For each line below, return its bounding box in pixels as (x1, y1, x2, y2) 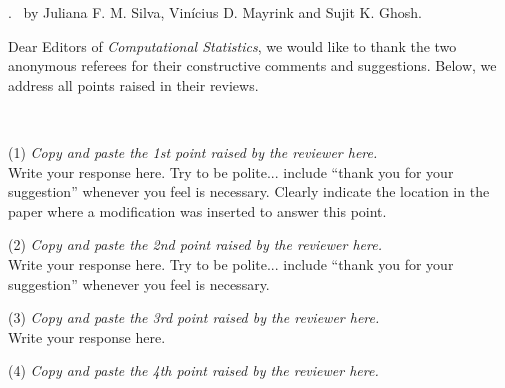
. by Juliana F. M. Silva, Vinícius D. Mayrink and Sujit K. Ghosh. (8, 2, 422, 22)
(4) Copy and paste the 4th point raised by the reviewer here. (8, 360, 379, 381)
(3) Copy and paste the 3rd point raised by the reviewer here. (8, 307, 380, 328)
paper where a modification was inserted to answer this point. (8, 200, 387, 221)
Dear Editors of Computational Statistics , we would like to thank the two (8, 35, 457, 56)
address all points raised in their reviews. (8, 74, 259, 95)
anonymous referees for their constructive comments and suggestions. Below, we (8, 55, 497, 76)
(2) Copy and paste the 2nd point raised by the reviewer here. (8, 234, 382, 255)
